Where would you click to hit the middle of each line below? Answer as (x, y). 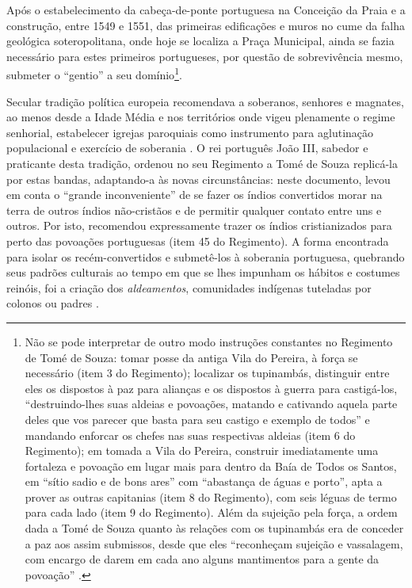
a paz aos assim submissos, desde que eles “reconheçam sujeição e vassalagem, (214, 543)
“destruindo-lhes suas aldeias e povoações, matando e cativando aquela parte (211, 404)
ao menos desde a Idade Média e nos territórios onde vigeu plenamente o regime (201, 117)
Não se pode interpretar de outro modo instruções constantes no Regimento (209, 341)
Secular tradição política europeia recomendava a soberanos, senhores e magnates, (205, 101)
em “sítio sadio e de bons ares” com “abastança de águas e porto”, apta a (204, 481)
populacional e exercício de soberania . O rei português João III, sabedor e (187, 148)
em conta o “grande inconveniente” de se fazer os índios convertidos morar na (195, 195)
